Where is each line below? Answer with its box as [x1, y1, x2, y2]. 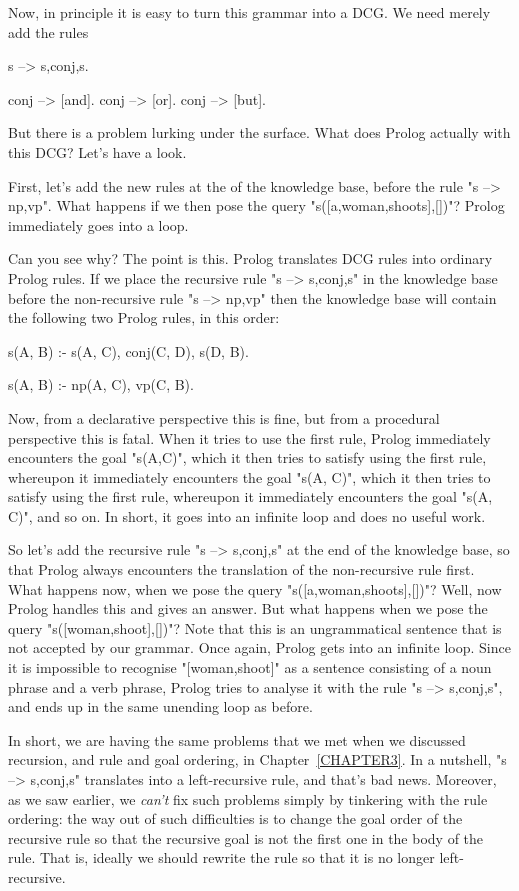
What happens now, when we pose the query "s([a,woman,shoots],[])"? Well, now [8, 578, 502, 599]
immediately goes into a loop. [8, 214, 189, 235]
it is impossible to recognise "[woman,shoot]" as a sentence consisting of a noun [8, 657, 492, 678]
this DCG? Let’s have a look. [8, 141, 187, 162]
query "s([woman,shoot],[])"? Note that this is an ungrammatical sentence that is [8, 617, 502, 638]
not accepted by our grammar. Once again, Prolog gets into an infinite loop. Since [8, 637, 511, 658]
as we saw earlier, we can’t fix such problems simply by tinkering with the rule [8, 788, 488, 809]
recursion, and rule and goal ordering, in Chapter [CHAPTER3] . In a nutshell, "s [8, 749, 507, 770]
